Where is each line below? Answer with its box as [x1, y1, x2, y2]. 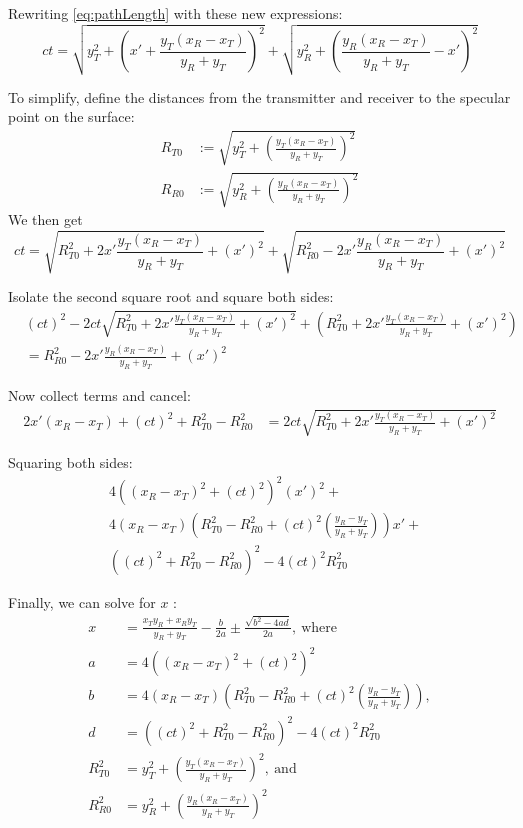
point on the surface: [8, 106, 135, 127]
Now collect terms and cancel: [8, 384, 191, 405]
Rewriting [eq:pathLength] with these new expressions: [8, 3, 343, 23]
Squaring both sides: [8, 452, 133, 473]
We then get [8, 209, 83, 230]
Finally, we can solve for [8, 591, 156, 612]
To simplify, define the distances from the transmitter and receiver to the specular [8, 86, 511, 107]
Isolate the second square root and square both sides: [8, 286, 334, 307]
